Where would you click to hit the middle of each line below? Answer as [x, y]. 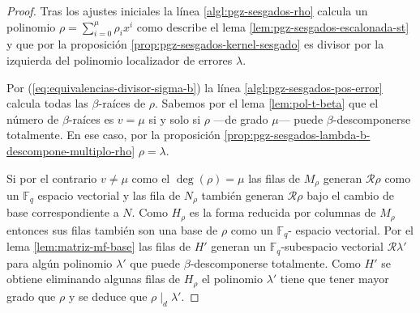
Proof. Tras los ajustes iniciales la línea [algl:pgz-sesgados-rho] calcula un [187, 11]
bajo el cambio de [350, 195]
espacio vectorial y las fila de [109, 195]
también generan [243, 195]
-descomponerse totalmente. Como [275, 262]
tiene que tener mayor [334, 279]
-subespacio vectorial [332, 246]
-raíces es [91, 118]
